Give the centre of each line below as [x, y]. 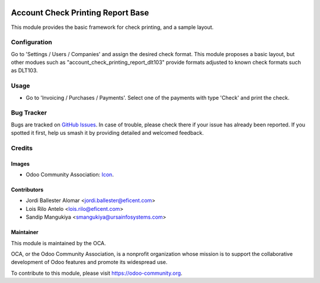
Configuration [32, 43]
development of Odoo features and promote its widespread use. [89, 262]
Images [20, 164]
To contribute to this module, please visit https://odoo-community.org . [97, 273]
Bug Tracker [29, 113]
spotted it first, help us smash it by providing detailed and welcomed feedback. [107, 133]
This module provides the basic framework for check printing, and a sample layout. [112, 27]
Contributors [27, 190]
